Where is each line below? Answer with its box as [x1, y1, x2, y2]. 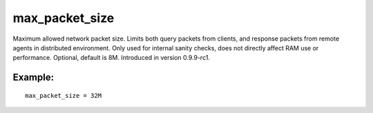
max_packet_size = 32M [25, 92, 102, 99]
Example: [12, 72, 55, 83]
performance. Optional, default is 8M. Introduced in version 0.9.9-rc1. [12, 54, 211, 62]
